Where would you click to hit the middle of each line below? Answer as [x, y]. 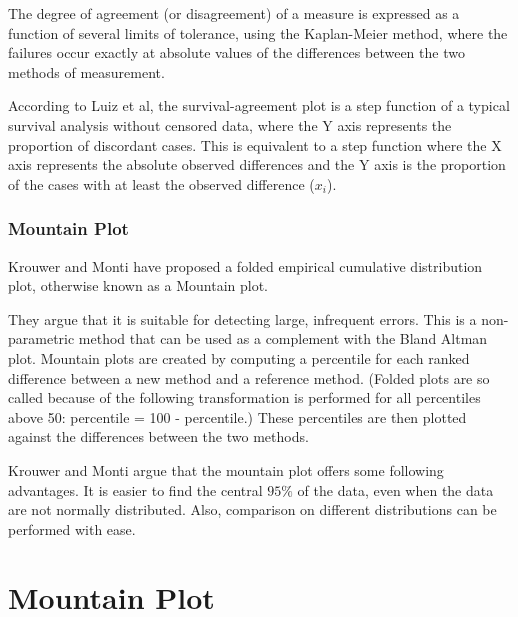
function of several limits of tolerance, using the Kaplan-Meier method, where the [258, 32]
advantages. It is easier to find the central [135, 489]
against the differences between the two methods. [158, 436]
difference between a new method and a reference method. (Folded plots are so [249, 377]
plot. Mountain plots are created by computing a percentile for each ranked [239, 357]
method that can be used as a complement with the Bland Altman [283, 338]
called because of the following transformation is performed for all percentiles [244, 397]
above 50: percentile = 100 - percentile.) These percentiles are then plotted [237, 416]
